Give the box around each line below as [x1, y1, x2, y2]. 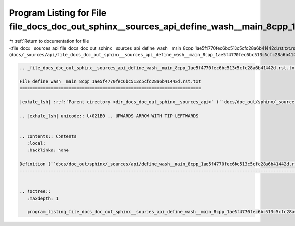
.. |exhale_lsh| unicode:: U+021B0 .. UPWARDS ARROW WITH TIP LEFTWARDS [19, 113, 199, 119]
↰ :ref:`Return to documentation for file [9, 38, 89, 44]
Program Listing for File [9, 7, 107, 18]
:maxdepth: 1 [27, 195, 59, 201]
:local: [27, 140, 46, 146]
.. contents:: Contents [19, 134, 77, 139]
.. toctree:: [19, 189, 51, 194]
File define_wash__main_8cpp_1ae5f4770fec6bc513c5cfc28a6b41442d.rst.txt [19, 78, 201, 84]
